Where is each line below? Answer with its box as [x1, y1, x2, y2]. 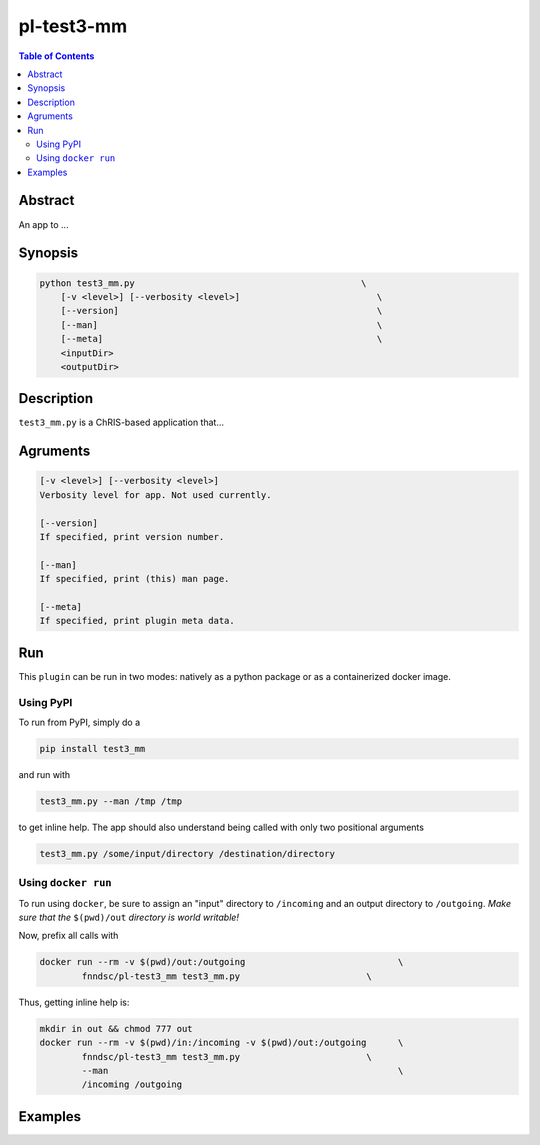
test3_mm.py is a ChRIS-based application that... [18, 416, 225, 429]
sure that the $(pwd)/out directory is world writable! [18, 911, 240, 924]
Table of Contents [18, 50, 95, 62]
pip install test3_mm [39, 743, 146, 754]
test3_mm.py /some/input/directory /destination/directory [39, 848, 335, 859]
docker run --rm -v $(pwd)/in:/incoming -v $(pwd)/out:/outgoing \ [39, 1037, 404, 1049]
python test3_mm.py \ [39, 277, 367, 289]
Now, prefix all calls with [18, 930, 119, 942]
